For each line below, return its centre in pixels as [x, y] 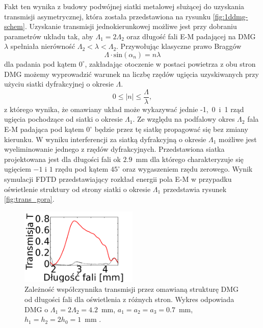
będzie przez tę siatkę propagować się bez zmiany [171, 129]
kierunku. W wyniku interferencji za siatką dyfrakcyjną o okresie [105, 139]
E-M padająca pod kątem [44, 129]
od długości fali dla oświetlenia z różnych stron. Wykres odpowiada [129, 299]
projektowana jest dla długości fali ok [62, 159]
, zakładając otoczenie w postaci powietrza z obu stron [170, 63]
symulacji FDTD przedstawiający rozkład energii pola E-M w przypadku [118, 179]
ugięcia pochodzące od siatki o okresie [63, 119]
